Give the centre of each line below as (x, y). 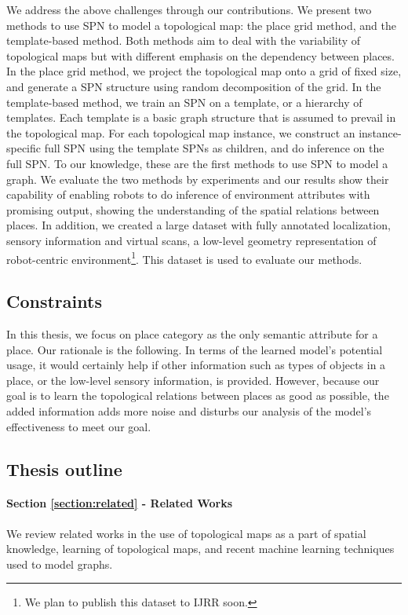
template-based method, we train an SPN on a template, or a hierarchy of (184, 102)
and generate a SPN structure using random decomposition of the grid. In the (194, 86)
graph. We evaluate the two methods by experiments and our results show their (198, 179)
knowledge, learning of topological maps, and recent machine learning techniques (200, 549)
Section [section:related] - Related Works (120, 503)
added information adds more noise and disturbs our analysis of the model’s (189, 410)
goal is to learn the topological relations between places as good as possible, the (198, 395)
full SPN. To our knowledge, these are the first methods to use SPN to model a (197, 163)
